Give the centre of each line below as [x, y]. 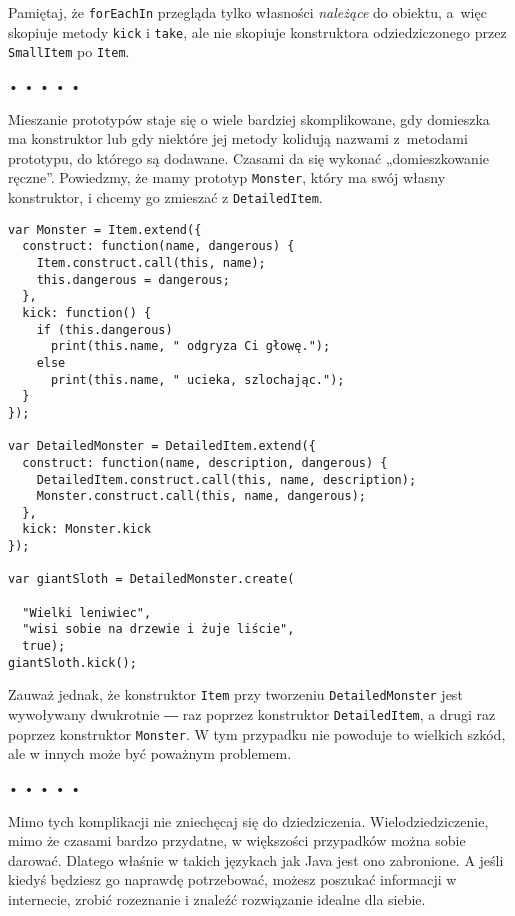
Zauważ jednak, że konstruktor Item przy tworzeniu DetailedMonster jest [235, 694]
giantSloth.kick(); [72, 662]
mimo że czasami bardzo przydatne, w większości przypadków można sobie [237, 840]
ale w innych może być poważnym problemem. [150, 753]
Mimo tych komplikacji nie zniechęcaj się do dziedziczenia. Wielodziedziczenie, [248, 820]
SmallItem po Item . [69, 51]
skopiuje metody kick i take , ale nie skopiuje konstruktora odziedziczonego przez [257, 31]
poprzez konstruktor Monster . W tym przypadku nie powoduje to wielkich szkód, [257, 733]
